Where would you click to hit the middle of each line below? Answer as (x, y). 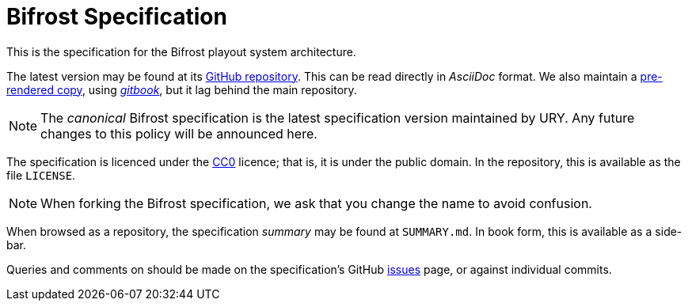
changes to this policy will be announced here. (179, 133)
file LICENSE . (41, 175)
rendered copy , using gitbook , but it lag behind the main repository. (182, 89)
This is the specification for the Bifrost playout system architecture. (181, 51)
